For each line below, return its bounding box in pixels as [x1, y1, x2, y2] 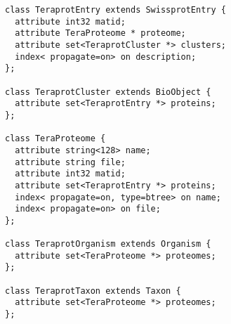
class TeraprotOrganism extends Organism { [5, 239, 211, 250]
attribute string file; [15, 157, 126, 167]
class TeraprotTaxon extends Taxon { [5, 285, 181, 296]
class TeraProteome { [5, 134, 106, 144]
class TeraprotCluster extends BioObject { [5, 86, 211, 97]
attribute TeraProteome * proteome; [15, 28, 186, 39]
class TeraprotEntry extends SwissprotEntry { [5, 5, 226, 15]
